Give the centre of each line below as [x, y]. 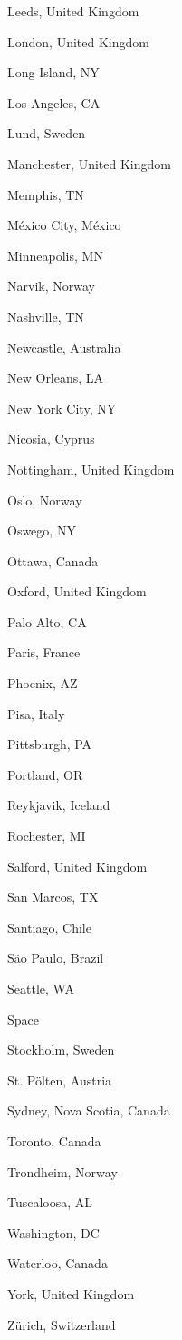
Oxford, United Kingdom [77, 591]
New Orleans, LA [56, 378]
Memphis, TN [46, 194]
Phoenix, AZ [43, 683]
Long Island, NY [53, 72]
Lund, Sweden [47, 133]
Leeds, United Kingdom [73, 11]
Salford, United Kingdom [77, 866]
